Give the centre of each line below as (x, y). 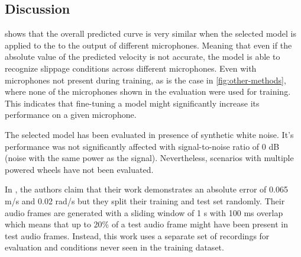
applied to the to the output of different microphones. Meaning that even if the (148, 45)
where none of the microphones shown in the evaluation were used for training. (148, 91)
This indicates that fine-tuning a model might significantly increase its (132, 103)
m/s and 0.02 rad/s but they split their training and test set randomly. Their (145, 200)
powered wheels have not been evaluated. (79, 169)
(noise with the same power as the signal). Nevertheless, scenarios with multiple (149, 158)
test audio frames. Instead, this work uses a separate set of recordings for (137, 235)
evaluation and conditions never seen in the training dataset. (114, 247)
